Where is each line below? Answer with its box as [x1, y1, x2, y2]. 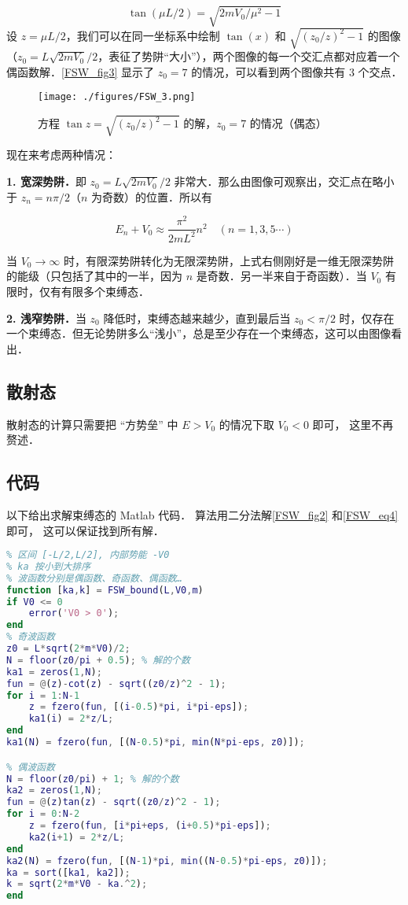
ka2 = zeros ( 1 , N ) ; [6, 785, 102, 796]
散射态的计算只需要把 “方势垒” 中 [6, 416, 178, 432]
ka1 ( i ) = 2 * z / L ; [28, 713, 114, 725]
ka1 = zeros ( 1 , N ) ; [6, 666, 102, 678]
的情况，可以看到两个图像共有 [191, 63, 346, 79]
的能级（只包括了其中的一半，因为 [6, 268, 182, 284]
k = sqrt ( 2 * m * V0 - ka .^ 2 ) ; [6, 878, 148, 890]
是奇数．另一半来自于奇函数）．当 [196, 268, 367, 284]
